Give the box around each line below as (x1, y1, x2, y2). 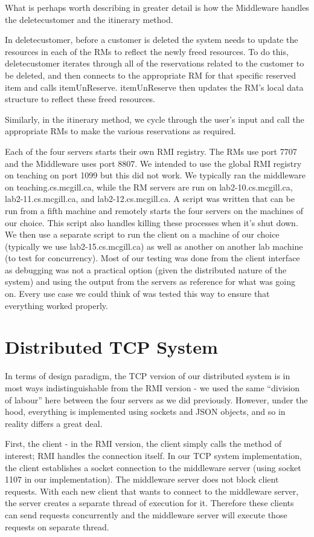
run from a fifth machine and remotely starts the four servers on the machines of (5, 204, 304, 216)
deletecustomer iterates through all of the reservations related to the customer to (5, 57, 304, 70)
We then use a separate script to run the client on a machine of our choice (5, 228, 280, 241)
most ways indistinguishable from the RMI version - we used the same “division (5, 381, 300, 394)
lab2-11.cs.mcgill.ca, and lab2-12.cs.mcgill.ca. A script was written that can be (5, 192, 295, 205)
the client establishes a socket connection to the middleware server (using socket (5, 461, 301, 474)
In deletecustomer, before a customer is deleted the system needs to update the (5, 33, 298, 46)
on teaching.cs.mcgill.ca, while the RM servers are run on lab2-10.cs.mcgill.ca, (5, 180, 293, 193)
